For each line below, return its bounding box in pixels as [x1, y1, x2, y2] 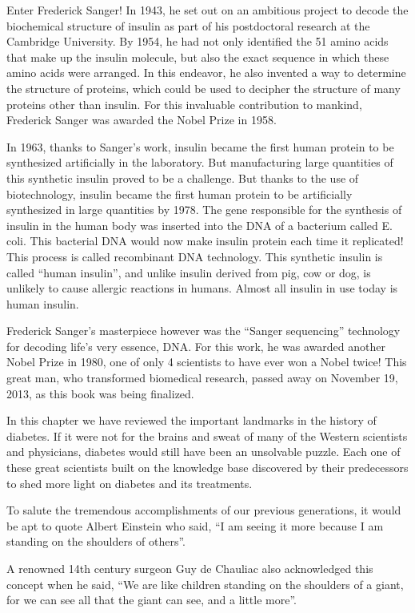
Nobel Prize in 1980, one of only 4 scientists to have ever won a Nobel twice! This [6, 353, 407, 370]
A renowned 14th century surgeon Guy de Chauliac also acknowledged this [6, 560, 373, 576]
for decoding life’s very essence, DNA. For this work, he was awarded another [6, 337, 385, 354]
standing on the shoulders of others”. [6, 533, 186, 550]
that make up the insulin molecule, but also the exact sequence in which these [6, 48, 389, 65]
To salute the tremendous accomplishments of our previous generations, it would [6, 502, 401, 518]
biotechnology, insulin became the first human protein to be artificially [6, 185, 353, 202]
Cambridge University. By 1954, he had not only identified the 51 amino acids [6, 33, 389, 50]
